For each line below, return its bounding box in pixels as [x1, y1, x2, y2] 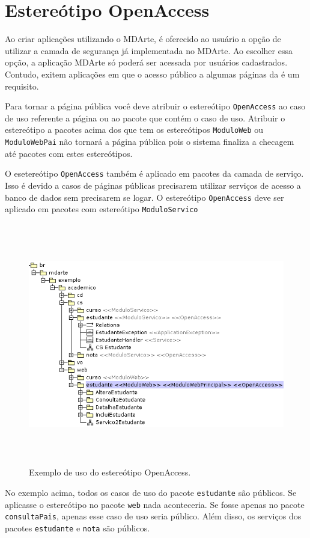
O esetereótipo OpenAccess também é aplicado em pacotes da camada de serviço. [5, 167, 304, 180]
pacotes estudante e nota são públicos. [5, 521, 150, 534]
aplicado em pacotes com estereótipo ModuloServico [5, 203, 198, 215]
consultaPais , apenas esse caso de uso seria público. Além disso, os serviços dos [5, 510, 302, 522]
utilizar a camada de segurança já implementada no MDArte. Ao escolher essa [5, 44, 293, 57]
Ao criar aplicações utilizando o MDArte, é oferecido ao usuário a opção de [5, 32, 281, 45]
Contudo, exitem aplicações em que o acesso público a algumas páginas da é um [5, 67, 300, 80]
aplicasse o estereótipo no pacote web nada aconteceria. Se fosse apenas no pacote [5, 498, 305, 510]
